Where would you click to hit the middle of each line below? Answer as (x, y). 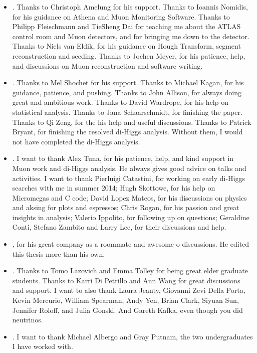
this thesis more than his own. (59, 253)
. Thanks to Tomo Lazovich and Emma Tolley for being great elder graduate (130, 271)
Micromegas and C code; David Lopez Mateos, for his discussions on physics (130, 197)
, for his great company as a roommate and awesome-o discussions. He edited (131, 244)
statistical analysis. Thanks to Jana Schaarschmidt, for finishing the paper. (127, 112)
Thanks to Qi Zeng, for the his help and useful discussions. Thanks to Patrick (132, 122)
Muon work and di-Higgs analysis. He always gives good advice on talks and (129, 168)
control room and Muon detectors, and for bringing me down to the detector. (131, 36)
